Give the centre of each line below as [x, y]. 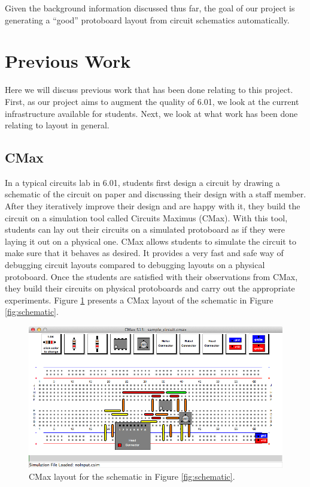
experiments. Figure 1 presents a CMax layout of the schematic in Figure [139, 300]
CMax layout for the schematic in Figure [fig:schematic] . [132, 476]
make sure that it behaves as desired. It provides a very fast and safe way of [144, 253]
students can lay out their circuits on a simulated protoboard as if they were [145, 229]
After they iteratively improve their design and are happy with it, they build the [153, 206]
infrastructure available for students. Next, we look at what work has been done [151, 113]
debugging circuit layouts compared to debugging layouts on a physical [135, 265]
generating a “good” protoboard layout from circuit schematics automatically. [147, 19]
